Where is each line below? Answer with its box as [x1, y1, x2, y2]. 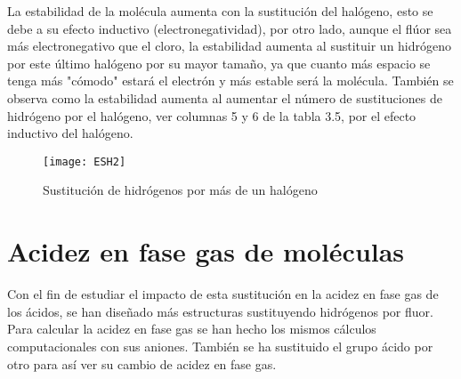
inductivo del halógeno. [7, 124, 133, 142]
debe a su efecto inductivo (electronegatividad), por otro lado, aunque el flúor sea [7, 19, 452, 37]
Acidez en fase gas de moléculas [7, 233, 405, 270]
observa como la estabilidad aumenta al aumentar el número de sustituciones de [7, 88, 442, 107]
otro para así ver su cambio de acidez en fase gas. [7, 354, 277, 373]
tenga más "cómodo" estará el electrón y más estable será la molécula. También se [7, 71, 454, 90]
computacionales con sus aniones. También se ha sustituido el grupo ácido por [7, 336, 433, 355]
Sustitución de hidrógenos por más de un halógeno [43, 181, 318, 199]
